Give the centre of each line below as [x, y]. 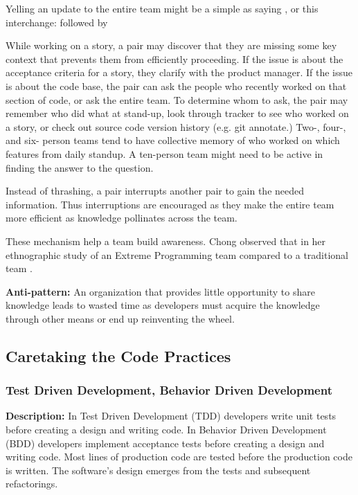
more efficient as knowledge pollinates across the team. [122, 218]
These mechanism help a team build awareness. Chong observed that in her [166, 241]
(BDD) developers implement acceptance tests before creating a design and [165, 443]
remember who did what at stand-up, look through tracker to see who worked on [177, 113]
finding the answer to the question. [80, 167]
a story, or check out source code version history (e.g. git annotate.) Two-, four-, [176, 126]
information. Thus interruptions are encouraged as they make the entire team [170, 204]
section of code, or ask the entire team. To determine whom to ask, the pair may [177, 99]
